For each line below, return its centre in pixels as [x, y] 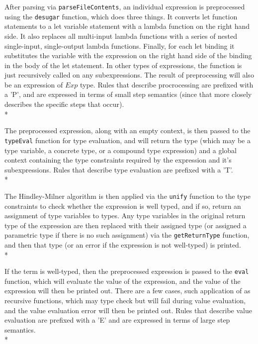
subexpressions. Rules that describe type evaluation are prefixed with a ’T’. [119, 169]
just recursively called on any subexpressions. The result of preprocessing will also [129, 75]
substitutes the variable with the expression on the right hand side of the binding [128, 55]
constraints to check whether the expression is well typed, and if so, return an [123, 206]
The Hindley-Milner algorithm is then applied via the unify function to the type [128, 196]
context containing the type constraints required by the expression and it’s [118, 160]
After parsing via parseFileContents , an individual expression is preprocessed [125, 6]
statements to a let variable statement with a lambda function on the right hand [127, 26]
